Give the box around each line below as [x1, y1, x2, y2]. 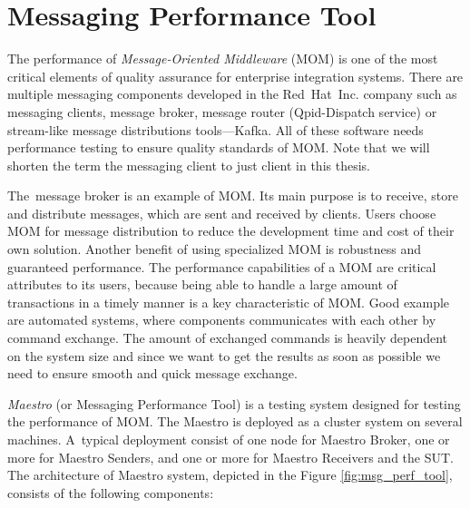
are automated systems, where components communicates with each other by [7, 310, 436, 329]
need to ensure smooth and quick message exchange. [7, 364, 298, 383]
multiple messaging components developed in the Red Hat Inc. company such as [7, 84, 457, 103]
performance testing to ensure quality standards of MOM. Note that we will [7, 138, 430, 157]
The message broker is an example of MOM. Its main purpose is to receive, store [7, 186, 458, 205]
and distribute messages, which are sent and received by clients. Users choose [7, 203, 436, 222]
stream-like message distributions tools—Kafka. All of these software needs [7, 120, 424, 139]
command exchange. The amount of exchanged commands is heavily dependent [7, 328, 448, 347]
